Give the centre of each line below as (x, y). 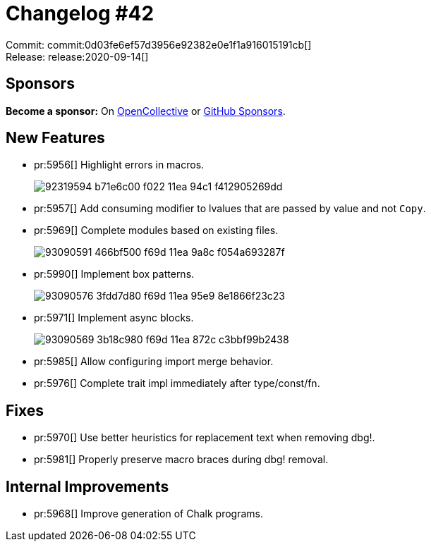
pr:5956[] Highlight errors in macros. (119, 165)
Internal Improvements (87, 486)
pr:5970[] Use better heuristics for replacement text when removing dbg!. (205, 438)
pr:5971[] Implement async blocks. (114, 318)
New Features (55, 138)
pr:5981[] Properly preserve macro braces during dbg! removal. (181, 460)
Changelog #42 (80, 13)
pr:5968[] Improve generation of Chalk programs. (148, 514)
